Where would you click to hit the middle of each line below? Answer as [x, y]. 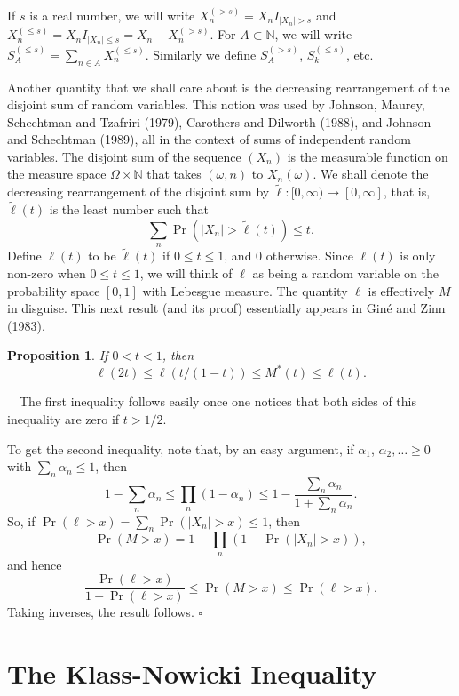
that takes [174, 174]
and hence [35, 564]
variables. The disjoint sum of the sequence [124, 156]
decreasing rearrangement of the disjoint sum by [138, 192]
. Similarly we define [201, 54]
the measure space [57, 174]
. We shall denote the [371, 174]
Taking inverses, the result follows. [101, 612]
